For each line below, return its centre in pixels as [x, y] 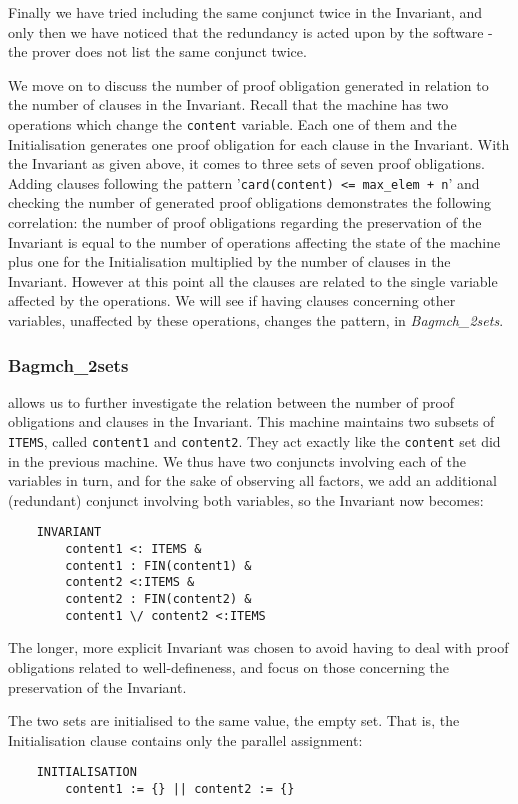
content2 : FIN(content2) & [158, 599]
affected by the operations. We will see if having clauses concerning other [232, 300]
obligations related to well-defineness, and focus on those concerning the [229, 667]
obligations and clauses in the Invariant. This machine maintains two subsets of [251, 421]
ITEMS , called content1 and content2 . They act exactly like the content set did [254, 441]
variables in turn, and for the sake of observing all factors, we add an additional [252, 480]
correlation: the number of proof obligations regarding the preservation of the [245, 222]
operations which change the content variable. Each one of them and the [232, 123]
